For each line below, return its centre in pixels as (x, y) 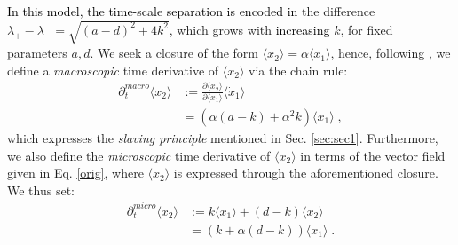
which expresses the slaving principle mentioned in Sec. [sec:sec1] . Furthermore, (223, 138)
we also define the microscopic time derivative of (139, 155)
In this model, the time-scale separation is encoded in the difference (191, 11)
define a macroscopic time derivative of (113, 70)
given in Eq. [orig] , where (75, 173)
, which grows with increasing (249, 29)
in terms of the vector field (373, 155)
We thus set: (41, 190)
